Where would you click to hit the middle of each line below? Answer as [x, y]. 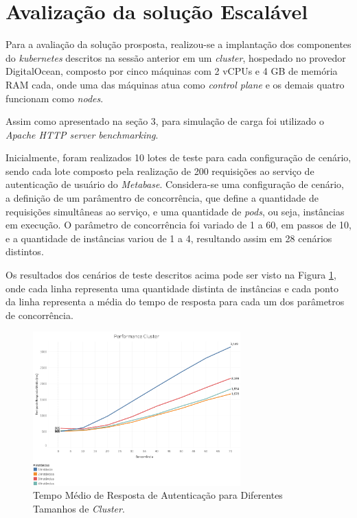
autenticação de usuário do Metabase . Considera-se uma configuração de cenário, [175, 184]
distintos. [25, 251]
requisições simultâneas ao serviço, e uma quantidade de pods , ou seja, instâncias [175, 211]
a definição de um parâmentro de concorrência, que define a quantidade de [162, 198]
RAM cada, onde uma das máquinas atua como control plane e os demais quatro [175, 84]
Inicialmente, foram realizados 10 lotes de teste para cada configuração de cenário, [178, 157]
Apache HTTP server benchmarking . [82, 134]
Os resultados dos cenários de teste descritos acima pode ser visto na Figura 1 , [171, 275]
